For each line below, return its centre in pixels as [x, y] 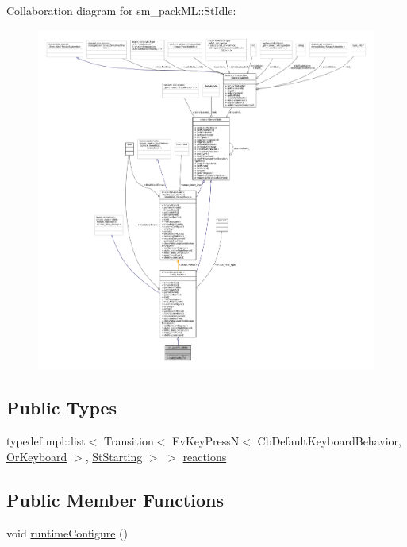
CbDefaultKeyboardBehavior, [329, 441]
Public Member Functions [115, 499]
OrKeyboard [37, 456]
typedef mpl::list [46, 441]
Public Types [62, 408]
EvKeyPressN [206, 441]
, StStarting [114, 456]
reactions [205, 456]
